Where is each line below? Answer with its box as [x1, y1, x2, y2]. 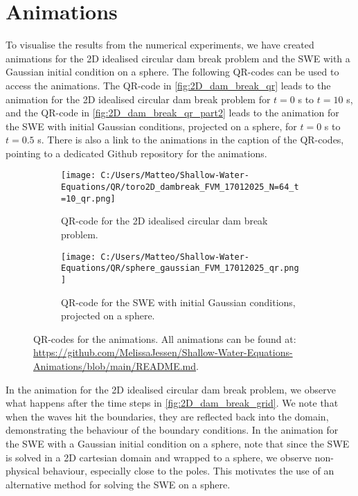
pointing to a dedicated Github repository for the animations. [6, 145, 267, 160]
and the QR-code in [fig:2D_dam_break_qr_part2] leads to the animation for [6, 105, 339, 120]
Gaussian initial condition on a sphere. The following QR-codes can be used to [6, 64, 339, 79]
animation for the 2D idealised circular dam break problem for [6, 91, 271, 106]
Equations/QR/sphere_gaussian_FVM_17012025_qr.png [61, 263, 299, 274]
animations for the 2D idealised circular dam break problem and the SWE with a [6, 51, 350, 65]
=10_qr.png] [61, 193, 116, 204]
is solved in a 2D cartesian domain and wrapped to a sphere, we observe [6, 450, 312, 464]
